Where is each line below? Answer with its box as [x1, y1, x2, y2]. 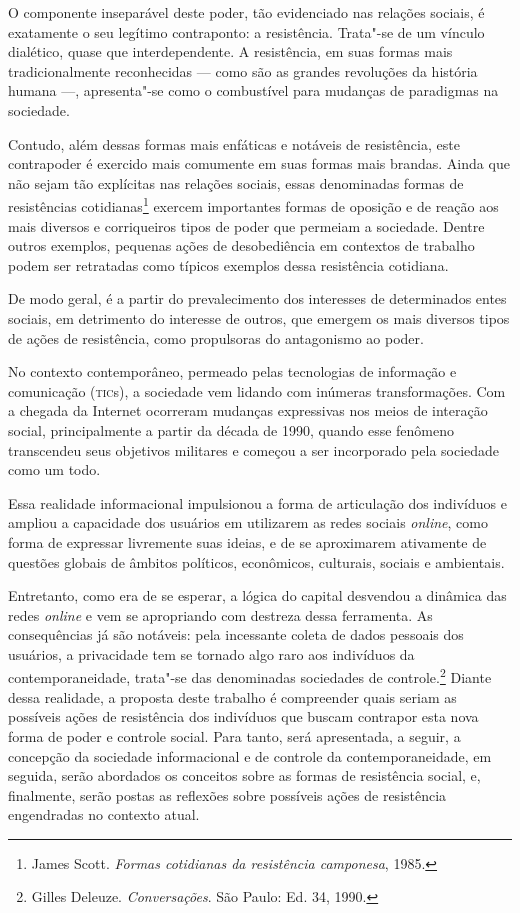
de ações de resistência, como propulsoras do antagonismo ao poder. [8, 327, 424, 348]
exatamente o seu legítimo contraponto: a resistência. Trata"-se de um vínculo [8, 21, 485, 42]
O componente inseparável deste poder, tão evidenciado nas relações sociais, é [8, 2, 485, 22]
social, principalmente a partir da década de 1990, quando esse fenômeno [8, 419, 455, 440]
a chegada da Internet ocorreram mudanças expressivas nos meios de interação [8, 400, 488, 421]
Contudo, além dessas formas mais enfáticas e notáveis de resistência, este [8, 133, 460, 154]
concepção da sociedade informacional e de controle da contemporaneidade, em [8, 745, 492, 766]
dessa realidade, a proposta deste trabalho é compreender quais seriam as [8, 686, 457, 707]
